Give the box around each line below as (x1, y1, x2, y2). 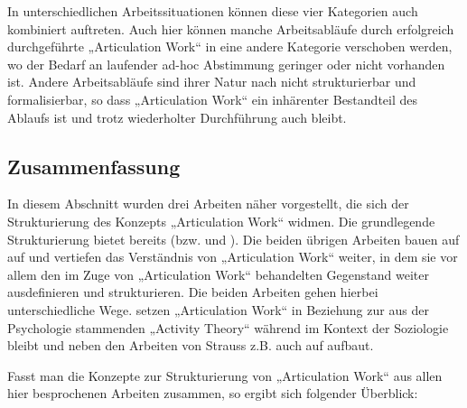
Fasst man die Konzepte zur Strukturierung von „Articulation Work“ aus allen (7, 366, 443, 385)
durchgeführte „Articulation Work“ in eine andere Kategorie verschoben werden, (7, 37, 453, 56)
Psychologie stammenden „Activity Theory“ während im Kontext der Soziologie (7, 318, 449, 337)
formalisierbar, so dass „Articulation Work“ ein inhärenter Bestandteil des (7, 89, 418, 108)
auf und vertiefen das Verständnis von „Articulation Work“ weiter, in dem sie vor (7, 247, 458, 266)
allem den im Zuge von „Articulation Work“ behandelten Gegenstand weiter (7, 264, 429, 283)
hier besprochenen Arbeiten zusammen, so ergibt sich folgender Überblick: (7, 384, 418, 403)
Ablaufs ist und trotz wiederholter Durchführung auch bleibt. (7, 107, 347, 126)
